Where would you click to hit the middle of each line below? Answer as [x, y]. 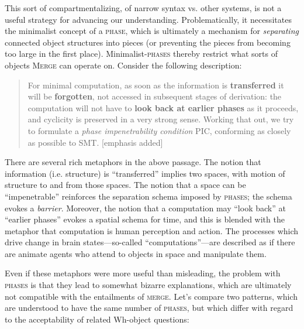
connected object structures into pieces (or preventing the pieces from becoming [148, 42]
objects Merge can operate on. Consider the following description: [123, 65]
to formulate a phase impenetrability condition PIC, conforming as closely [159, 130]
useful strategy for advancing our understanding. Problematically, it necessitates [148, 19]
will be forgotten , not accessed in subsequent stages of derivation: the [155, 96]
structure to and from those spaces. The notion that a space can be [125, 185]
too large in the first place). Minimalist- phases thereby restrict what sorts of [141, 54]
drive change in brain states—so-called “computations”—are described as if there [150, 242]
